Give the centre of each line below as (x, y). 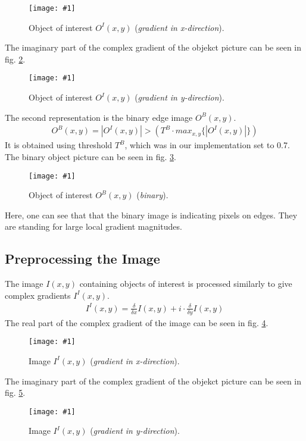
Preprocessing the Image (82, 259)
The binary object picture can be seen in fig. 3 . (90, 156)
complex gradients (38, 295)
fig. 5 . (15, 392)
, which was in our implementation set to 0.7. (207, 145)
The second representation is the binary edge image (99, 117)
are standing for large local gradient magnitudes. (93, 226)
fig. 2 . (15, 59)
